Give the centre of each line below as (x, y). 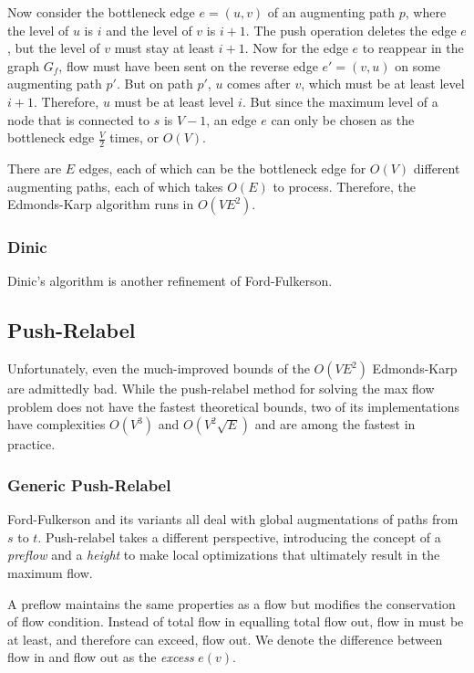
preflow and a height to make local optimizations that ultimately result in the (224, 555)
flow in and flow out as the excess (101, 657)
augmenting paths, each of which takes (115, 186)
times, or (134, 137)
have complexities (57, 424)
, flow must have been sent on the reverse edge (188, 65)
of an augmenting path (331, 12)
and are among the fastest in (335, 424)
